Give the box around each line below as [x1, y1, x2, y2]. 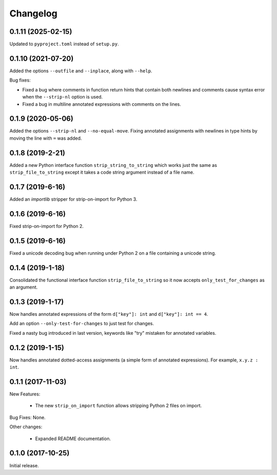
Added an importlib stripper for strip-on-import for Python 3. [9, 196, 137, 202]
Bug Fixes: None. [9, 414, 46, 421]
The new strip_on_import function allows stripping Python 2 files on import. [35, 403, 202, 409]
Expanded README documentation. [35, 435, 111, 442]
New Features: [9, 391, 41, 397]
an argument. [9, 284, 38, 290]
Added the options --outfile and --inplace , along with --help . [9, 67, 152, 74]
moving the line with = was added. [9, 135, 82, 141]
